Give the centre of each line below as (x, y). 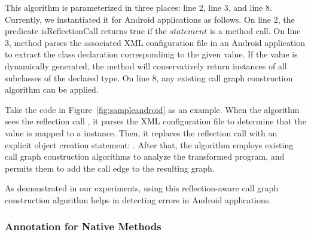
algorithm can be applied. (52, 89)
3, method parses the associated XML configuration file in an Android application (155, 42)
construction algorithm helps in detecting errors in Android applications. (138, 199)
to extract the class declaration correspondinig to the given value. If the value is (151, 54)
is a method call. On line (255, 31)
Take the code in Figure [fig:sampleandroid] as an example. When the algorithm (152, 109)
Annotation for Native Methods (83, 226)
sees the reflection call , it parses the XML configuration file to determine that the (155, 121)
